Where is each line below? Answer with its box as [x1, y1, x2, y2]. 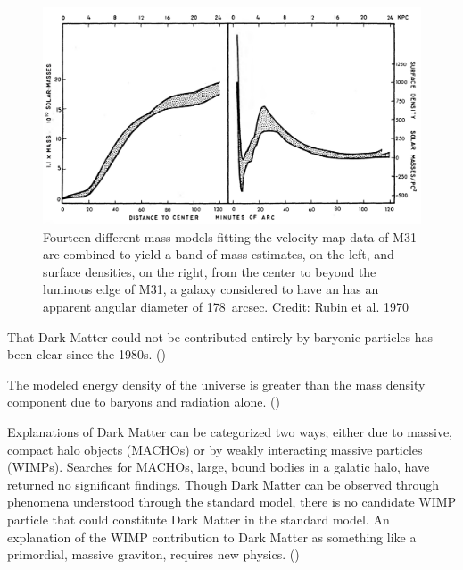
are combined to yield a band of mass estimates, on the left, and [43, 245, 394, 264]
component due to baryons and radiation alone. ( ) [7, 392, 280, 411]
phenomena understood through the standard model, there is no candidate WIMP [7, 492, 457, 511]
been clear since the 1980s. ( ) [7, 345, 166, 364]
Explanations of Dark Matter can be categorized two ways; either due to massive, [7, 422, 452, 440]
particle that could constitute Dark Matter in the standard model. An [7, 509, 390, 528]
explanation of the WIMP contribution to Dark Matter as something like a [7, 527, 417, 546]
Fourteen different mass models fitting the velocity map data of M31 [43, 227, 417, 246]
